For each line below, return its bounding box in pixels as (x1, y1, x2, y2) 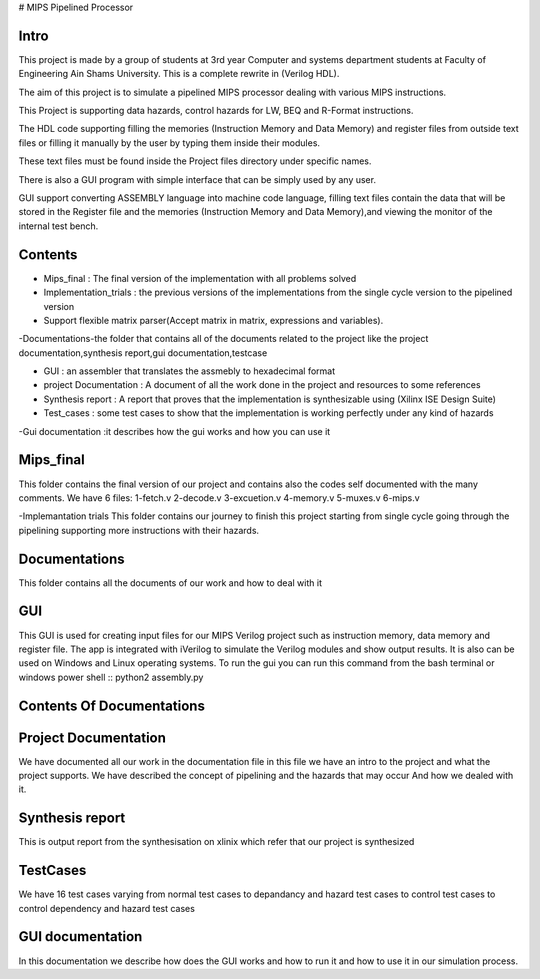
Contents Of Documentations (18, 697, 205, 714)
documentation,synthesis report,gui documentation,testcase (18, 346, 268, 359)
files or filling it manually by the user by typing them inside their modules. (18, 136, 320, 149)
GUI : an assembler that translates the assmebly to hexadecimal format (43, 365, 335, 377)
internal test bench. (18, 220, 99, 232)
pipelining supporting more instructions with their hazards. (18, 524, 260, 536)
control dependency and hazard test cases (18, 902, 195, 914)
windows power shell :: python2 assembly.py (18, 671, 204, 683)
